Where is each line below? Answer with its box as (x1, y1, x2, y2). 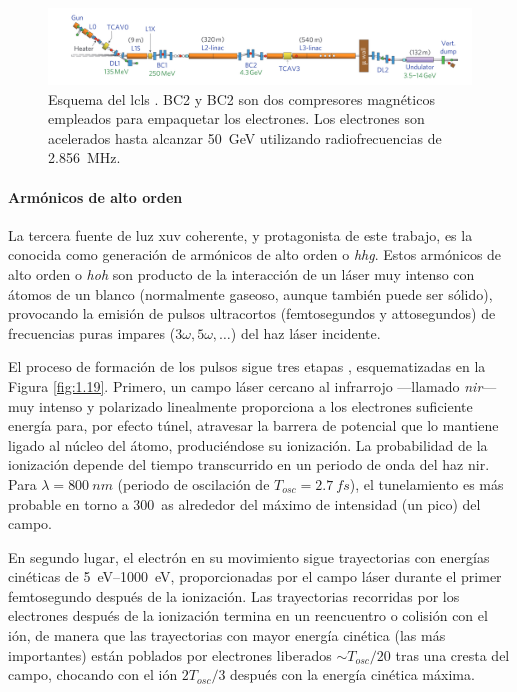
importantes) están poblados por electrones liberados (8, 644, 332, 665)
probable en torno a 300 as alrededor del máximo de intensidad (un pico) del (8, 493, 481, 514)
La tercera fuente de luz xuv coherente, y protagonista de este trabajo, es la (8, 224, 473, 245)
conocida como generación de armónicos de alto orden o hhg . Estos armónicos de (8, 244, 502, 265)
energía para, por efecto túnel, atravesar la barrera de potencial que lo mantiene (8, 415, 499, 436)
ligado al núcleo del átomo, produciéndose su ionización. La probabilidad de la (8, 434, 488, 455)
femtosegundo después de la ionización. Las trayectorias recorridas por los (8, 585, 460, 606)
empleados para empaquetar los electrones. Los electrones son (48, 108, 425, 129)
